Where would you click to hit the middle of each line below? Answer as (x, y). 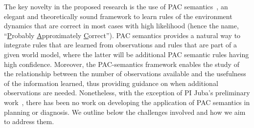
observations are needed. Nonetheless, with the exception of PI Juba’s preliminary (127, 93)
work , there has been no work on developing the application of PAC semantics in (127, 102)
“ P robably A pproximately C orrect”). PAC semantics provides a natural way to (122, 35)
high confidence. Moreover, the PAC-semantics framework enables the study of (122, 64)
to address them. (29, 121)
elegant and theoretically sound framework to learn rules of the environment (118, 16)
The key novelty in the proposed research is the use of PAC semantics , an (116, 6)
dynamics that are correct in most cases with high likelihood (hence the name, (121, 26)
